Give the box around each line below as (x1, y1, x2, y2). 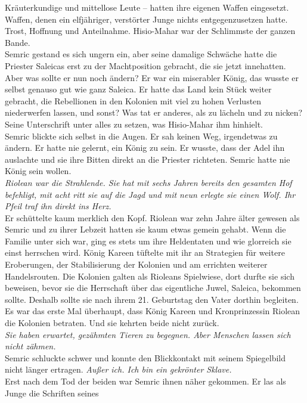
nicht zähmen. (5, 340, 56, 352)
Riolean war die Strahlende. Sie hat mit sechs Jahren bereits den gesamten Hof (5, 176, 292, 188)
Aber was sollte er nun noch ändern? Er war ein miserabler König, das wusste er (5, 71, 299, 83)
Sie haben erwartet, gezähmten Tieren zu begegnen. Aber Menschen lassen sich (5, 328, 291, 340)
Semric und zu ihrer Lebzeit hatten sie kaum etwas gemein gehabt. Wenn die (5, 223, 286, 235)
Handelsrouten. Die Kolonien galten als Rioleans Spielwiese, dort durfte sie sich (5, 269, 294, 282)
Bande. (5, 36, 30, 48)
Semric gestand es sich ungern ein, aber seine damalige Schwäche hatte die (5, 48, 277, 60)
